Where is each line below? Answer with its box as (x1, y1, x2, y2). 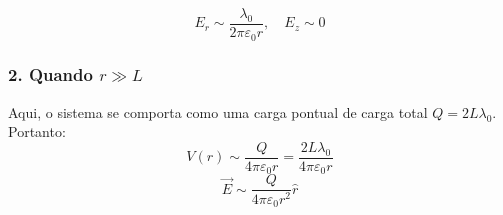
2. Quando (8, 62, 93, 87)
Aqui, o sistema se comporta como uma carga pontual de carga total (8, 101, 428, 122)
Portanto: (8, 121, 66, 142)
